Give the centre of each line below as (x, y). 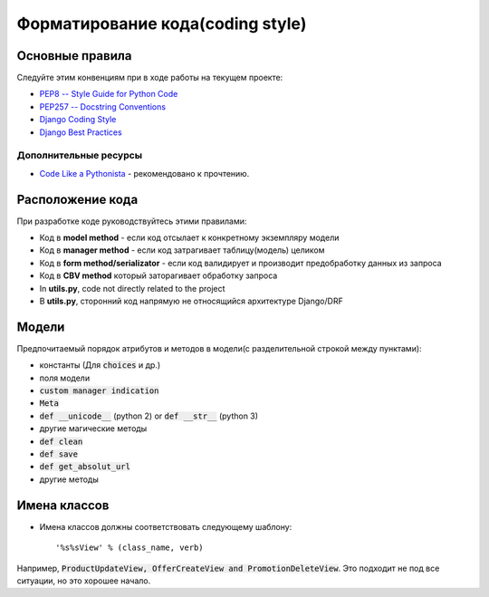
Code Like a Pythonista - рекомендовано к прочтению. (144, 173)
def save (59, 454)
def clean (61, 441)
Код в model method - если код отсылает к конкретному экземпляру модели (189, 238)
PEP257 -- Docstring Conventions (103, 106)
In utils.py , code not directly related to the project (132, 288)
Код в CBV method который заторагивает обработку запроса (158, 275)
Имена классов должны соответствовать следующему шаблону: (166, 526)
